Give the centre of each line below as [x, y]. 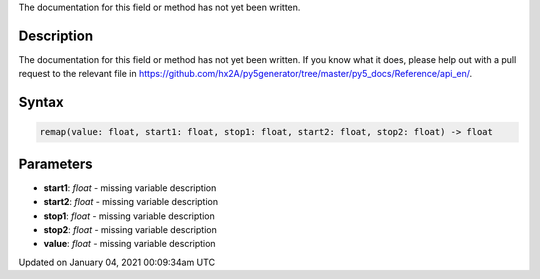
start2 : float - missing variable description [131, 202]
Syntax [41, 102]
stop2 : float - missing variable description [130, 229]
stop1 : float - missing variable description [129, 216]
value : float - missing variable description [129, 244]
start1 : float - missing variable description [130, 187]
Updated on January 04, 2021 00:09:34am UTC [116, 262]
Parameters [55, 163]
